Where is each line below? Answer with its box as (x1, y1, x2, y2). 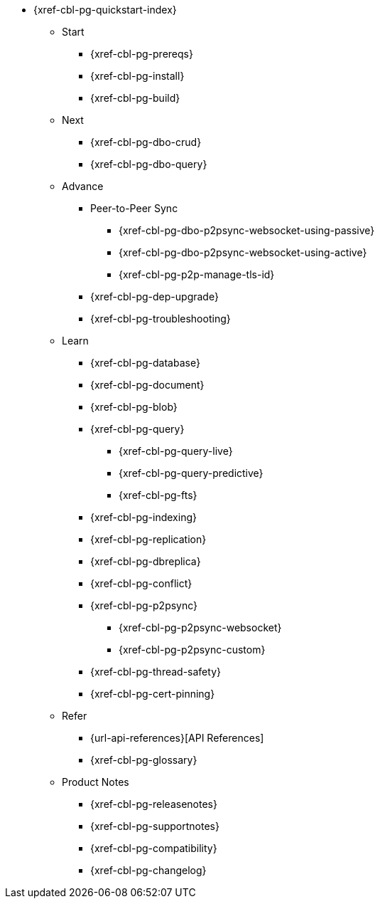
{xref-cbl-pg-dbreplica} (90, 555, 201, 567)
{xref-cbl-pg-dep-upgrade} (90, 290, 219, 303)
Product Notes (62, 776, 129, 788)
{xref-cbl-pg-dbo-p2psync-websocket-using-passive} (119, 224, 375, 236)
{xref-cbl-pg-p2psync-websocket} (119, 621, 282, 634)
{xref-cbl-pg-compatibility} (90, 842, 217, 854)
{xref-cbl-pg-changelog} (90, 864, 207, 876)
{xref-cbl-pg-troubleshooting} (90, 312, 231, 325)
